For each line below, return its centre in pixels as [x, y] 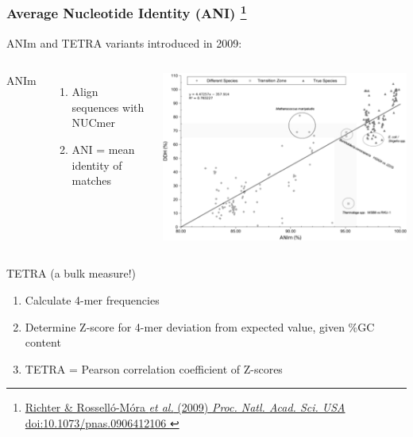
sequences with [108, 107]
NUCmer [93, 123]
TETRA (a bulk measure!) [71, 273]
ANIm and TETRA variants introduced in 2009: [124, 42]
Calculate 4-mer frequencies [92, 300]
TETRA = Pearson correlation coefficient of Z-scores [154, 368]
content [43, 342]
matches [91, 180]
